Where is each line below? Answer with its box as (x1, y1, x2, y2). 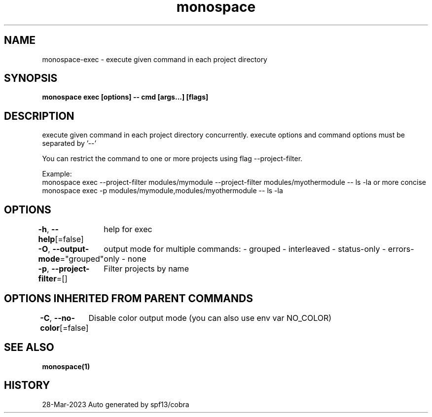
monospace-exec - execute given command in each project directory (42, 55, 267, 64)
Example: (42, 170, 72, 178)
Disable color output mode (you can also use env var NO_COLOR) (88, 313, 332, 323)
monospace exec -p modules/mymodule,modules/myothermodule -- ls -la (42, 186, 283, 195)
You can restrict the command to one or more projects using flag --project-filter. (42, 154, 303, 163)
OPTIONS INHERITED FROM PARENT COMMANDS (4, 292, 253, 305)
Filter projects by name (104, 264, 189, 274)
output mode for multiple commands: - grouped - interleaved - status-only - (104, 244, 386, 254)
